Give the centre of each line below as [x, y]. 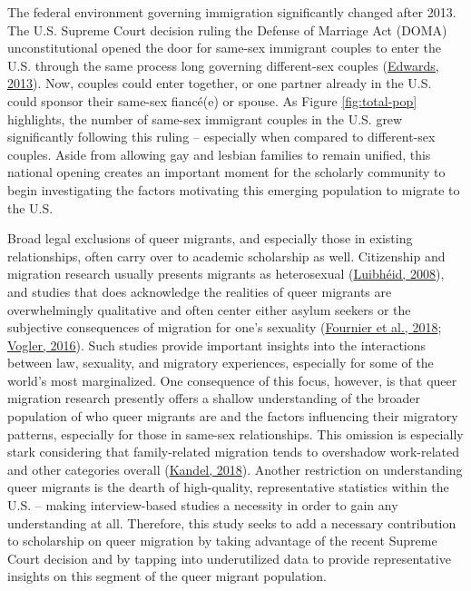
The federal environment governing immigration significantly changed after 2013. [232, 12]
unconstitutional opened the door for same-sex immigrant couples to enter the [225, 48]
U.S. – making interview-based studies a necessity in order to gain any [203, 505]
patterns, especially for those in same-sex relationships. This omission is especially [235, 433]
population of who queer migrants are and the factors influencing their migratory [233, 416]
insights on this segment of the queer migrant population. [167, 576]
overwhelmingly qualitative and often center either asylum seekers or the [209, 309]
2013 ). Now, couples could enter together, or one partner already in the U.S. [220, 83]
